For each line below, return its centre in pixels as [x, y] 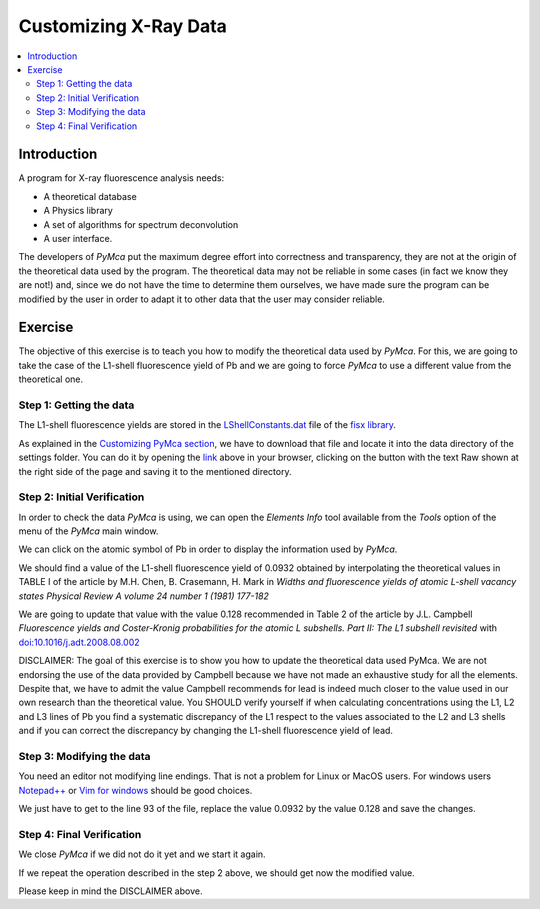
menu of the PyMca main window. [88, 531]
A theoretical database [90, 196]
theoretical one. [51, 379]
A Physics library [78, 211]
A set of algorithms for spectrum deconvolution [141, 224]
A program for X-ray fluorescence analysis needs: [121, 178]
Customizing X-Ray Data [122, 26]
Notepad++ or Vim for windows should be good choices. [135, 790]
